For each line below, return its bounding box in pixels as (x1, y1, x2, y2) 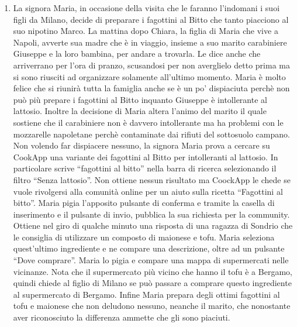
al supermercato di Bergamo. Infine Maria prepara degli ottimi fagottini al (13, 288, 280, 300)
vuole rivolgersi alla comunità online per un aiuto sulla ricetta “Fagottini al (13, 185, 283, 197)
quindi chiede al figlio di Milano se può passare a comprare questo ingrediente (13, 277, 292, 289)
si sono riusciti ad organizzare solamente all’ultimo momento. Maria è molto (13, 70, 286, 82)
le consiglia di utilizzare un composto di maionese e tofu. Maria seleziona (13, 230, 275, 243)
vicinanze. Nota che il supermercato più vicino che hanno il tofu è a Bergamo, (13, 265, 292, 277)
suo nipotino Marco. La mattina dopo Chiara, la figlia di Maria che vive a (13, 25, 278, 37)
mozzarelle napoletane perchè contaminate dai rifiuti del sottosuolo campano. (13, 128, 290, 140)
